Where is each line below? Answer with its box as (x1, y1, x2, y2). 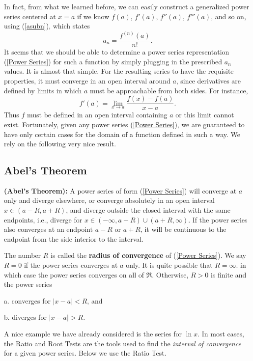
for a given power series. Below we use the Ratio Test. (4, 348, 167, 358)
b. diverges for (4, 312, 47, 322)
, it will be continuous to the (140, 224, 226, 234)
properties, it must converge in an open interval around (4, 76, 170, 86)
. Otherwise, (152, 269, 189, 279)
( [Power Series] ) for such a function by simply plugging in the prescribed (4, 56, 223, 66)
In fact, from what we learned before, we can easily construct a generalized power (4, 1, 250, 11)
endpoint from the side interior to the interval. (4, 233, 144, 244)
